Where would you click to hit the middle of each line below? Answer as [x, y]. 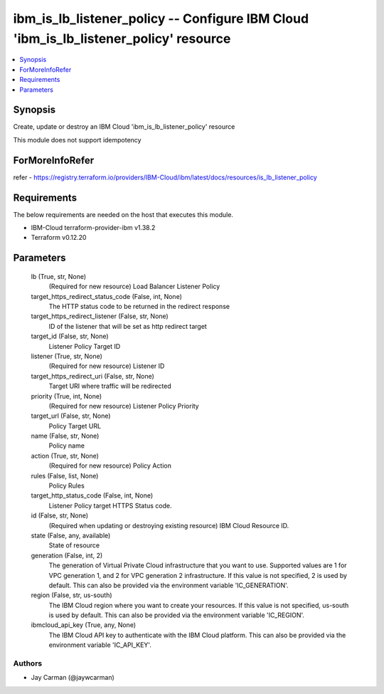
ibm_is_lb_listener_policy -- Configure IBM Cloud [161, 19]
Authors [28, 663]
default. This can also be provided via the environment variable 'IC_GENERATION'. [169, 585]
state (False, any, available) [71, 535]
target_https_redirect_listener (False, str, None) [100, 316]
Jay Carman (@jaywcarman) [73, 678]
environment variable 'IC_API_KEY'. [100, 645]
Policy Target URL [75, 426]
